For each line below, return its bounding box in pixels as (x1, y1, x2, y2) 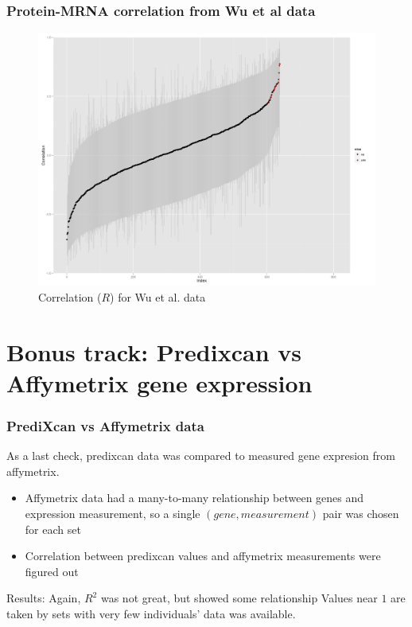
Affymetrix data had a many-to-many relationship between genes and (25, 489, 364, 506)
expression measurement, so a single (25, 504, 200, 521)
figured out (25, 563, 79, 579)
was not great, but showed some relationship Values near (100, 590, 378, 606)
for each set (25, 520, 81, 537)
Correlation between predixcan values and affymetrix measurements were (25, 547, 381, 564)
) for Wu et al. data (110, 288, 206, 305)
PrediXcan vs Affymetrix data (6, 415, 204, 435)
